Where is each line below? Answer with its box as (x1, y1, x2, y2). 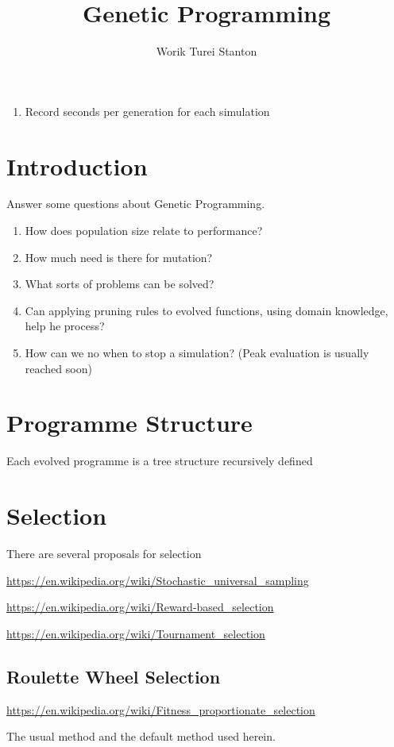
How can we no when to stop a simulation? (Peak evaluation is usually (25, 345, 369, 360)
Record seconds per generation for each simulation (25, 102, 270, 119)
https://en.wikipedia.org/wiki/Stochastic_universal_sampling (6, 572, 309, 588)
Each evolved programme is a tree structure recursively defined (6, 452, 313, 469)
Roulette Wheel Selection (6, 664, 221, 688)
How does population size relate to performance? (25, 222, 263, 239)
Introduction (6, 149, 148, 182)
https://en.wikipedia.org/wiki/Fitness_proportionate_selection (6, 701, 315, 718)
